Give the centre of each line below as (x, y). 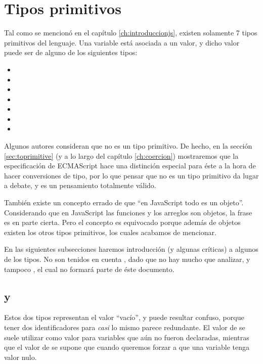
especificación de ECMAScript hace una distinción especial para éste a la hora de (130, 166)
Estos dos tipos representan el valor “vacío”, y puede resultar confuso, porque (124, 317)
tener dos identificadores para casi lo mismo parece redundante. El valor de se (125, 327)
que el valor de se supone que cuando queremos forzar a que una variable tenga (127, 347)
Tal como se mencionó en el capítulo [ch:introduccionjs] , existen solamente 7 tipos (131, 33)
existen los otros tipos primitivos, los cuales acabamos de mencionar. (110, 232)
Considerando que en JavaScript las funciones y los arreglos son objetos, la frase (128, 212)
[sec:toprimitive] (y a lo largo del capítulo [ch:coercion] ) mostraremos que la (121, 155)
